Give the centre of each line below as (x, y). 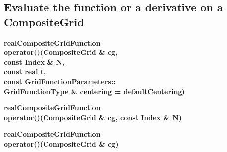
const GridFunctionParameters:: (60, 81)
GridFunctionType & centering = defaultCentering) (94, 91)
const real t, (25, 72)
